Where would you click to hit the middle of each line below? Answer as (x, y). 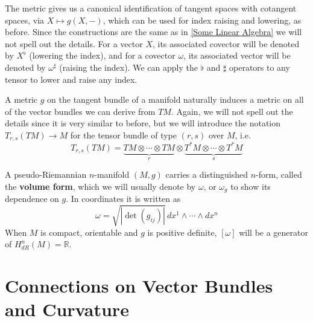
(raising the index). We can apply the (128, 67)
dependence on (32, 199)
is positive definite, (182, 232)
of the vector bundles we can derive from (80, 111)
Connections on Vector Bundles (139, 285)
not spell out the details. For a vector (74, 43)
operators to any (260, 67)
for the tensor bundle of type (123, 135)
